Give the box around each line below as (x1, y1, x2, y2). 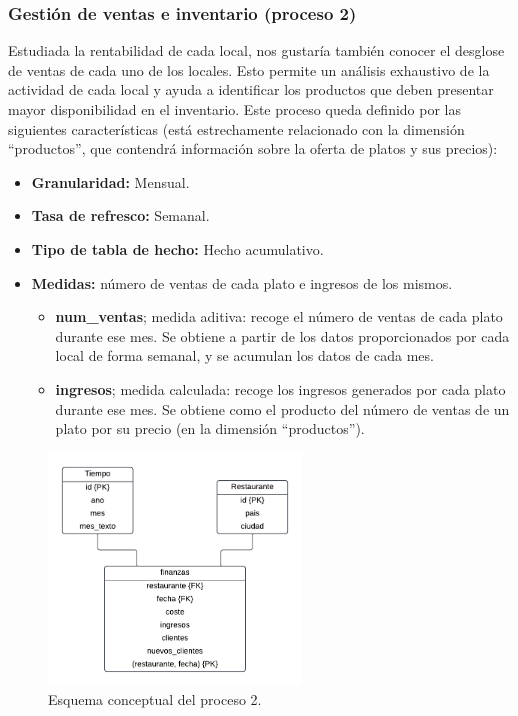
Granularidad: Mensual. (31, 171, 190, 192)
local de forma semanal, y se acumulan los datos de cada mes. (55, 345, 434, 366)
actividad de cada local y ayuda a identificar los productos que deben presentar (8, 79, 494, 100)
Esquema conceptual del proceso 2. (48, 689, 262, 710)
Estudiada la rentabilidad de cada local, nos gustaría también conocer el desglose (8, 40, 505, 61)
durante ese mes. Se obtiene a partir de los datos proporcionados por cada (55, 325, 510, 346)
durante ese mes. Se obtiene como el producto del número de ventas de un (55, 398, 510, 419)
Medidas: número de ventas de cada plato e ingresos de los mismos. (31, 272, 453, 293)
